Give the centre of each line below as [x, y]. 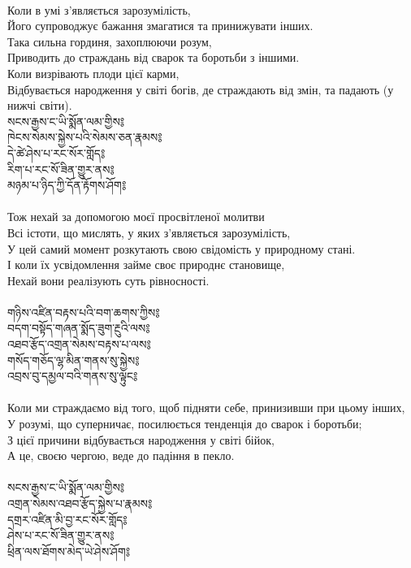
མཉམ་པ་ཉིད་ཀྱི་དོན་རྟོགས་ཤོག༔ [67, 185]
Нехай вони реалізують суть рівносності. [108, 280]
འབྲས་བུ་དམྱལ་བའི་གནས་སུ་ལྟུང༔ [73, 376]
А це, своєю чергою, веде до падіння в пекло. [121, 455]
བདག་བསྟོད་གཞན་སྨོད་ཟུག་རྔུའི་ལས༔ [79, 328]
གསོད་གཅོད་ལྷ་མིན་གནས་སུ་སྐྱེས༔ [74, 360]
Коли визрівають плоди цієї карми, [93, 73]
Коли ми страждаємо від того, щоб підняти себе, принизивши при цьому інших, [206, 408]
